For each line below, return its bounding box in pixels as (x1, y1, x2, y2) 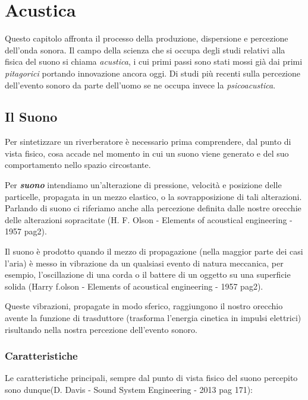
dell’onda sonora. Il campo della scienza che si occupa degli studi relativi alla (5, 43, 285, 56)
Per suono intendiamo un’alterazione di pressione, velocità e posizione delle (5, 179, 282, 191)
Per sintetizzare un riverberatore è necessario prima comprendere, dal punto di (5, 135, 291, 148)
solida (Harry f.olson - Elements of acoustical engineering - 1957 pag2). (5, 280, 263, 292)
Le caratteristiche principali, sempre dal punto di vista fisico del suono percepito (5, 372, 298, 384)
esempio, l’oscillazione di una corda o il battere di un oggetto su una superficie (5, 268, 291, 281)
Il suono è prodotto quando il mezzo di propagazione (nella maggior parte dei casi (5, 245, 303, 258)
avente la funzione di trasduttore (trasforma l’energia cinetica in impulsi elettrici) (5, 312, 301, 324)
